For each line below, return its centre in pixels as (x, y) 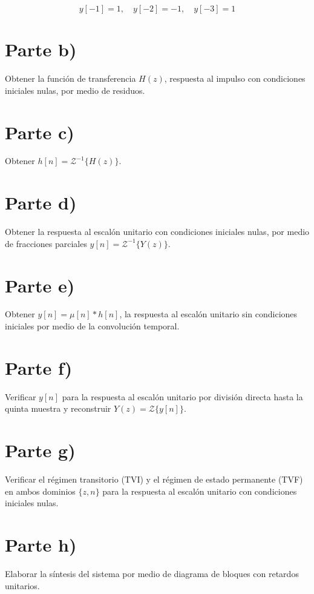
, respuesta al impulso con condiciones (235, 78)
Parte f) (39, 367)
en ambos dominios (40, 491)
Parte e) (40, 285)
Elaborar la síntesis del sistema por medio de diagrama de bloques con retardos (152, 573)
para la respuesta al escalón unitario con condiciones (200, 491)
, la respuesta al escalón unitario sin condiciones (208, 314)
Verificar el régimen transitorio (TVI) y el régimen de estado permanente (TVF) (154, 479)
